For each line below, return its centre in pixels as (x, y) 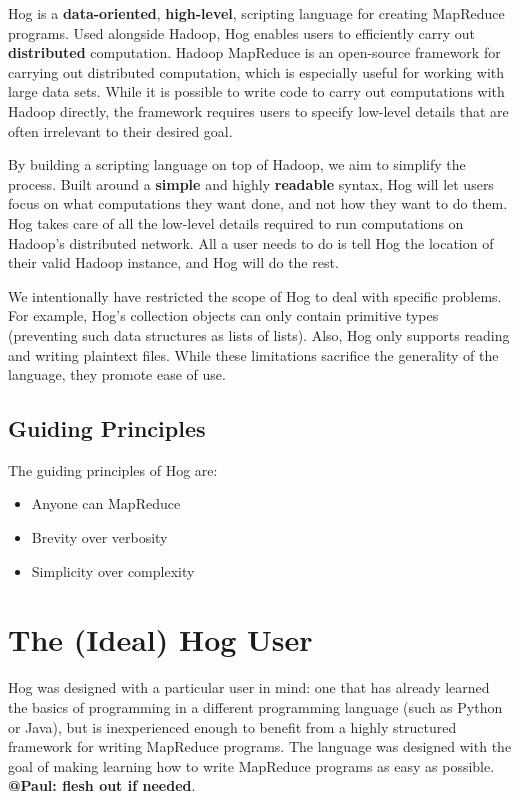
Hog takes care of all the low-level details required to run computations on (236, 222)
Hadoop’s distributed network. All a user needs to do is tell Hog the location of (251, 242)
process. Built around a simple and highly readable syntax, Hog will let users (251, 183)
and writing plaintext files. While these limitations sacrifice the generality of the (253, 354)
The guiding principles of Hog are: (113, 469)
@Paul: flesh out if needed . (102, 785)
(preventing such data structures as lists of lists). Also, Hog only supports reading (259, 334)
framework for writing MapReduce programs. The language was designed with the (260, 746)
